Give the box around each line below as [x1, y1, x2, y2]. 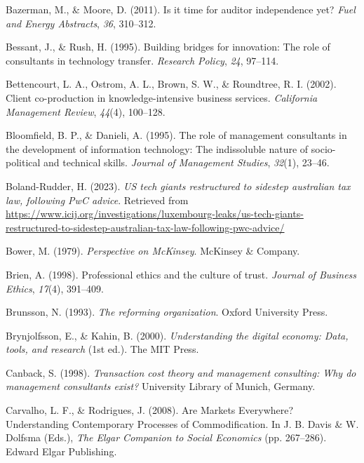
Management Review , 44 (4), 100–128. [6, 104, 166, 119]
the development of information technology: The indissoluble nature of [6, 141, 309, 156]
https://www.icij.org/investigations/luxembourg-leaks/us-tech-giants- [6, 206, 304, 221]
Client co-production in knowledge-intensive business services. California [6, 90, 318, 105]
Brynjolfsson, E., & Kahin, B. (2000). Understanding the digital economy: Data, [6, 328, 349, 342]
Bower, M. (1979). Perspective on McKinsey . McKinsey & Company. [6, 243, 300, 258]
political [6, 155, 41, 170]
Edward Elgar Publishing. [6, 443, 117, 458]
